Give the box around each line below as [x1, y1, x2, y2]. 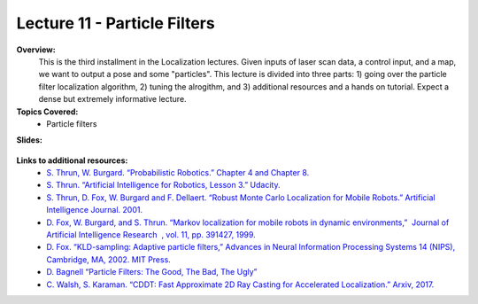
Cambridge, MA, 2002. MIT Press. [46, 253, 172, 265]
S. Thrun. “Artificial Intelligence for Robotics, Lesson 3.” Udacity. [46, 180, 281, 191]
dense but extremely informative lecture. [38, 94, 187, 105]
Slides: [16, 135, 43, 145]
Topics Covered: [16, 106, 79, 117]
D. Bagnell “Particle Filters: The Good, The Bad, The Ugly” [46, 267, 258, 277]
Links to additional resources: [16, 155, 128, 166]
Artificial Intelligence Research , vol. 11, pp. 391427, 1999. [46, 230, 256, 240]
